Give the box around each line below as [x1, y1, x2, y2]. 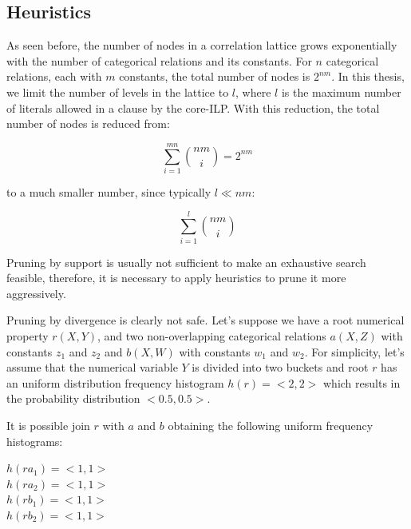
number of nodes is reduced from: [6, 115, 170, 132]
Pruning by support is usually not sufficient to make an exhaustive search [6, 253, 366, 270]
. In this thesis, [331, 68, 405, 85]
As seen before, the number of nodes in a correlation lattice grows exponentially [6, 37, 397, 54]
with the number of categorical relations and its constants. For [6, 52, 312, 69]
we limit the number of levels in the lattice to [6, 83, 229, 100]
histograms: [6, 432, 63, 449]
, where [235, 83, 271, 100]
